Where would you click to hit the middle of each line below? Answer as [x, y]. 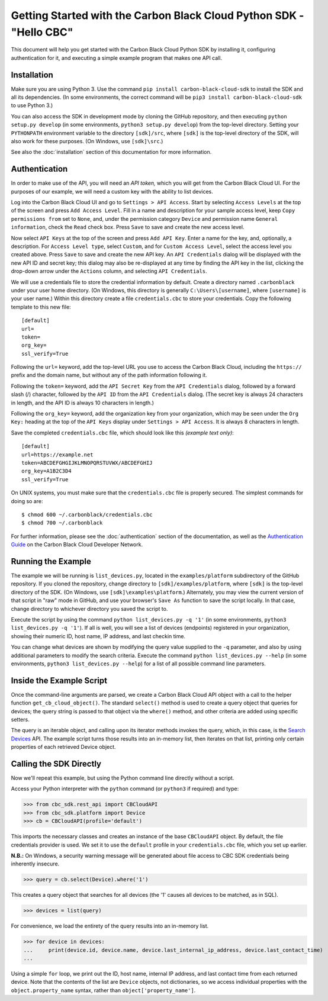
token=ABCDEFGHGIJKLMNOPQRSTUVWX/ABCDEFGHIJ [87, 463]
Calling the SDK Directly [56, 764]
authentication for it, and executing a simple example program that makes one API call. [116, 58]
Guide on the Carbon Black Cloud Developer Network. [77, 545]
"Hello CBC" [42, 32]
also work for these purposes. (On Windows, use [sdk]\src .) [87, 141]
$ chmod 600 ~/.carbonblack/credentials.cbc [87, 514]
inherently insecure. [35, 864]
